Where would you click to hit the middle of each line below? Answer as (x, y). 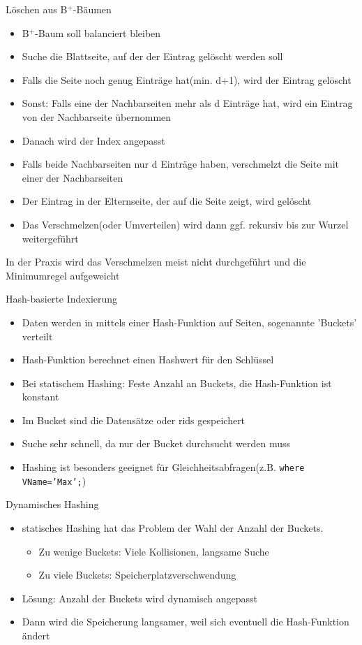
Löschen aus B (37, 9)
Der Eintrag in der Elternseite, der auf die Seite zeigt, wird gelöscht (167, 201)
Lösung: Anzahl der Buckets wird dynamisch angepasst (140, 598)
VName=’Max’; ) (54, 480)
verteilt (37, 336)
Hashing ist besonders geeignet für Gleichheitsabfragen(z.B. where (163, 467)
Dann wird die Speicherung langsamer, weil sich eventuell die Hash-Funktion (186, 622)
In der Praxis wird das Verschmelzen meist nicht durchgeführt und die (156, 262)
